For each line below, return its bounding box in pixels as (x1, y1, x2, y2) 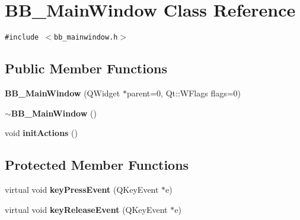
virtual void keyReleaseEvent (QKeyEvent (5, 203, 168, 215)
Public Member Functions (5, 59, 167, 77)
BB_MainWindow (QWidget (5, 86, 120, 99)
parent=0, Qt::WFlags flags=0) (126, 86, 241, 99)
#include (5, 33, 39, 42)
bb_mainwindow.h (54, 33, 118, 42)
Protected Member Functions (5, 156, 189, 174)
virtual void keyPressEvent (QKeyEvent (5, 183, 159, 195)
